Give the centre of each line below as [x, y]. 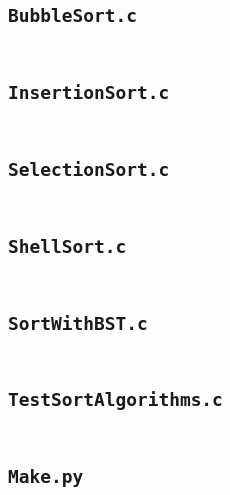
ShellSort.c [67, 246]
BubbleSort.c [72, 16]
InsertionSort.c [89, 93]
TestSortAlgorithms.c [115, 400]
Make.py [46, 477]
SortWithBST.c [78, 323]
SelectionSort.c [89, 169]
